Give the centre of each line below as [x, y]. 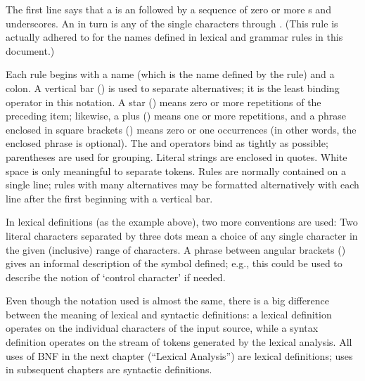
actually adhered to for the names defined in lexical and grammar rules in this [174, 37]
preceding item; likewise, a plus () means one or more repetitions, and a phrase [176, 116]
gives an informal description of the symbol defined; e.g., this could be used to [174, 263]
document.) [30, 50]
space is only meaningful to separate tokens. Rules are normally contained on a [176, 170]
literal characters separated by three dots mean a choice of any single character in [182, 235]
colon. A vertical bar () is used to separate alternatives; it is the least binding [173, 88]
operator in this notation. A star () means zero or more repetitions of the [164, 102]
